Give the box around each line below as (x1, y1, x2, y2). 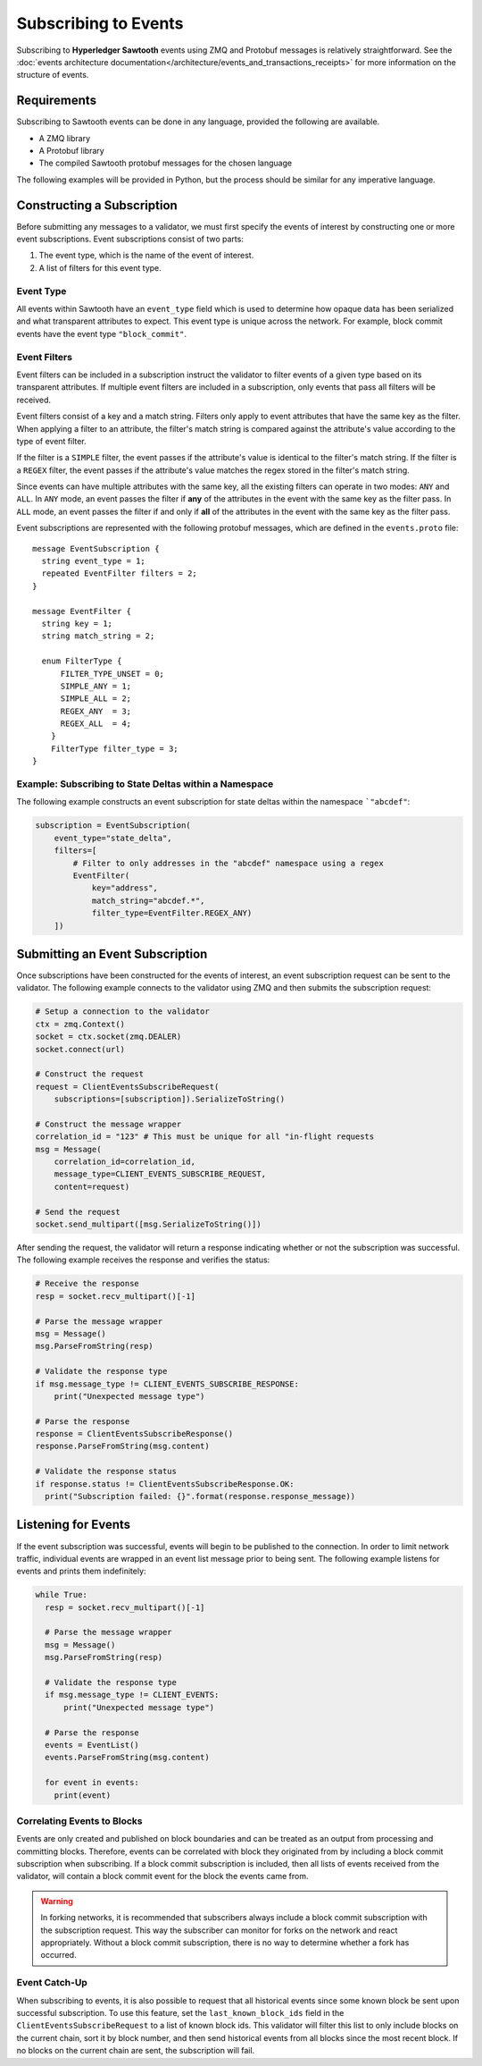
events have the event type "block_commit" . (16, 328, 187, 339)
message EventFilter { (32, 606, 132, 616)
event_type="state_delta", (54, 832, 173, 843)
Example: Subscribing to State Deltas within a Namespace (16, 778, 274, 790)
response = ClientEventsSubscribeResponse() (35, 1429, 234, 1439)
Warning (40, 1895, 73, 1906)
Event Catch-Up (16, 1977, 88, 1989)
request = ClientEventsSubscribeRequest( (35, 1082, 220, 1092)
